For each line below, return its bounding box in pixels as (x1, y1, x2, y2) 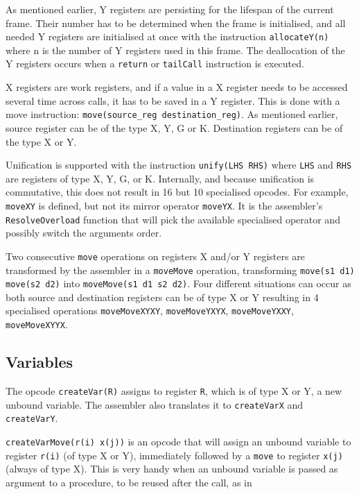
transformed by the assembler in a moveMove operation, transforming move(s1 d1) (6, 262, 355, 277)
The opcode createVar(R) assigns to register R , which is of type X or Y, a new (6, 383, 342, 398)
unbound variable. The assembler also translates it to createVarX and (6, 397, 304, 411)
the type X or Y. (6, 134, 77, 148)
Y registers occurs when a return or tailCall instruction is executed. (6, 56, 304, 71)
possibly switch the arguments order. (6, 225, 162, 240)
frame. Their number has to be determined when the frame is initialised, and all (6, 15, 346, 30)
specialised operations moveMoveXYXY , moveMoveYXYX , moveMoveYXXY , (6, 303, 294, 318)
